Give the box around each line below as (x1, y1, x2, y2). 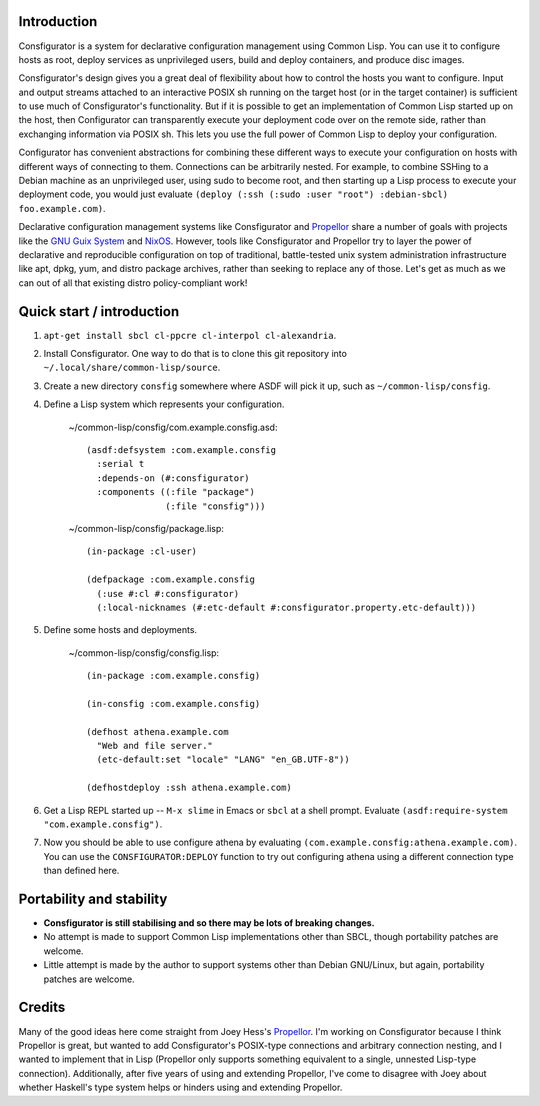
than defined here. (43, 865, 120, 877)
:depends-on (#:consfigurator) (96, 472, 250, 484)
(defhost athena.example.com (86, 726, 229, 737)
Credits (18, 999, 66, 1016)
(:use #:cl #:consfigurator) (96, 588, 240, 599)
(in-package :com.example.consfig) (86, 670, 261, 682)
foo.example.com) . (18, 202, 106, 214)
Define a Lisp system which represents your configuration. (43, 398, 285, 410)
